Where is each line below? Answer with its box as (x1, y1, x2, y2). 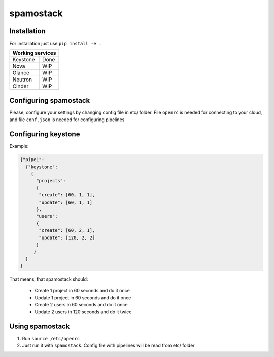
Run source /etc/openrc (22, 335, 80, 341)
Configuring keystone (9, 130, 80, 139)
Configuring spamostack (9, 96, 90, 105)
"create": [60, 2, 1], (39, 228, 95, 233)
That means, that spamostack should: (9, 276, 88, 282)
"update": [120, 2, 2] (39, 234, 95, 241)
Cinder (12, 83, 29, 90)
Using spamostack (9, 322, 70, 331)
